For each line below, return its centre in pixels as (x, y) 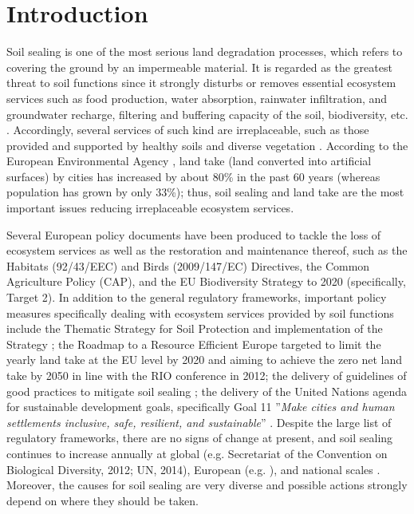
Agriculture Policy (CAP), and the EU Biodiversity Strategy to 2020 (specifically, (206, 281)
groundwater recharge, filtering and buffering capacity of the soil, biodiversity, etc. (207, 114)
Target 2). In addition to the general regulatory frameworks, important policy (197, 297)
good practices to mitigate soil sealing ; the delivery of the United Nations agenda (207, 391)
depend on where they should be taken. (103, 500)
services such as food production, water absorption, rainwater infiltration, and (197, 98)
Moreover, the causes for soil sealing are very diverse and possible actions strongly (207, 485)
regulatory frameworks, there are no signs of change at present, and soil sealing (200, 438)
